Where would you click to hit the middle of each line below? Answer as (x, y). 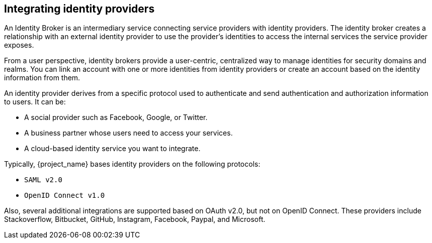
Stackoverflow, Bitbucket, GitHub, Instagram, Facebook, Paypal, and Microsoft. (135, 219)
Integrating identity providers (79, 9)
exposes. (19, 45)
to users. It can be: (35, 102)
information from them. (42, 78)
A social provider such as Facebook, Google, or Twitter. (116, 117)
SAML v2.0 (43, 180)
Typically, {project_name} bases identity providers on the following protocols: (132, 164)
